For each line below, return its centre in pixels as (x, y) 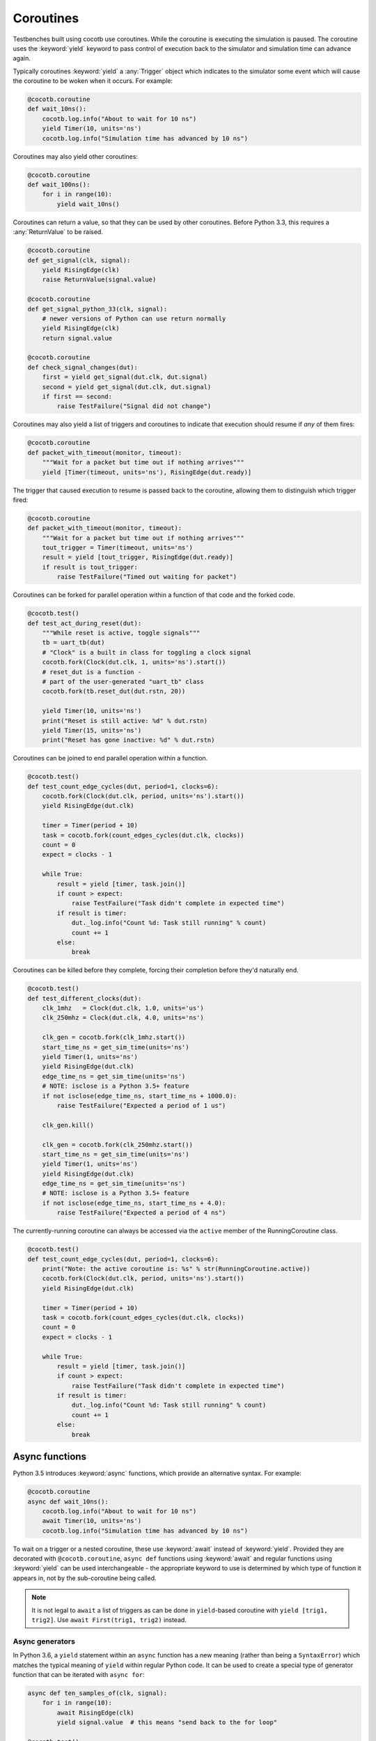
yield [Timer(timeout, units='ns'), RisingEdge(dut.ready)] (147, 472)
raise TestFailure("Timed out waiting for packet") (147, 577)
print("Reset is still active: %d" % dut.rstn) (125, 720)
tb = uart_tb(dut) (73, 643)
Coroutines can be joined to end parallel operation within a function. (110, 758)
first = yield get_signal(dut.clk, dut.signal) (125, 377)
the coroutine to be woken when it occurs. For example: (93, 81)
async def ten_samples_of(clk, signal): (97, 1693)
